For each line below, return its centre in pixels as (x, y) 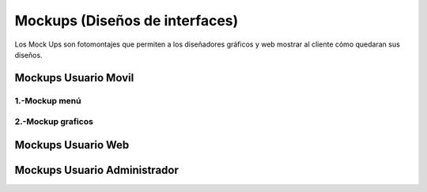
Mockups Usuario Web (72, 145)
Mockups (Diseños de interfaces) (127, 21)
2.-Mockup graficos (54, 122)
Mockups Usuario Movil (74, 78)
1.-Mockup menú (48, 100)
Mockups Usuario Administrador (97, 170)
